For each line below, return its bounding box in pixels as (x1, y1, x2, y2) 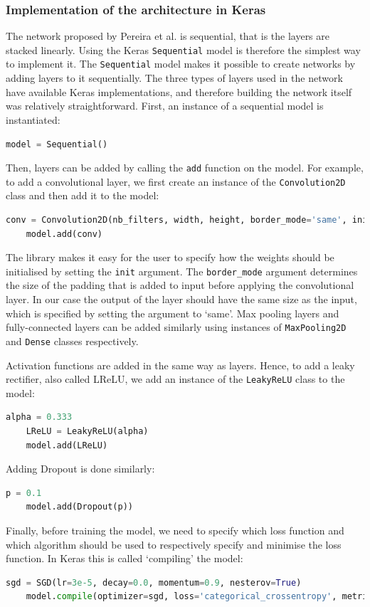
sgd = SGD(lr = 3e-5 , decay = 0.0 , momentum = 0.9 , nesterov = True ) (6, 577, 302, 588)
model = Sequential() (6, 139, 108, 149)
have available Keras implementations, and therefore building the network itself (6, 84, 352, 99)
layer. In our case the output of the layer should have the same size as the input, (6, 292, 357, 307)
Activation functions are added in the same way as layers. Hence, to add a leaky (6, 357, 355, 372)
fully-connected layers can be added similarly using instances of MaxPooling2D (6, 320, 347, 334)
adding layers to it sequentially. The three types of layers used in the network (6, 70, 343, 85)
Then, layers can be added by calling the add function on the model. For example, (6, 160, 364, 175)
